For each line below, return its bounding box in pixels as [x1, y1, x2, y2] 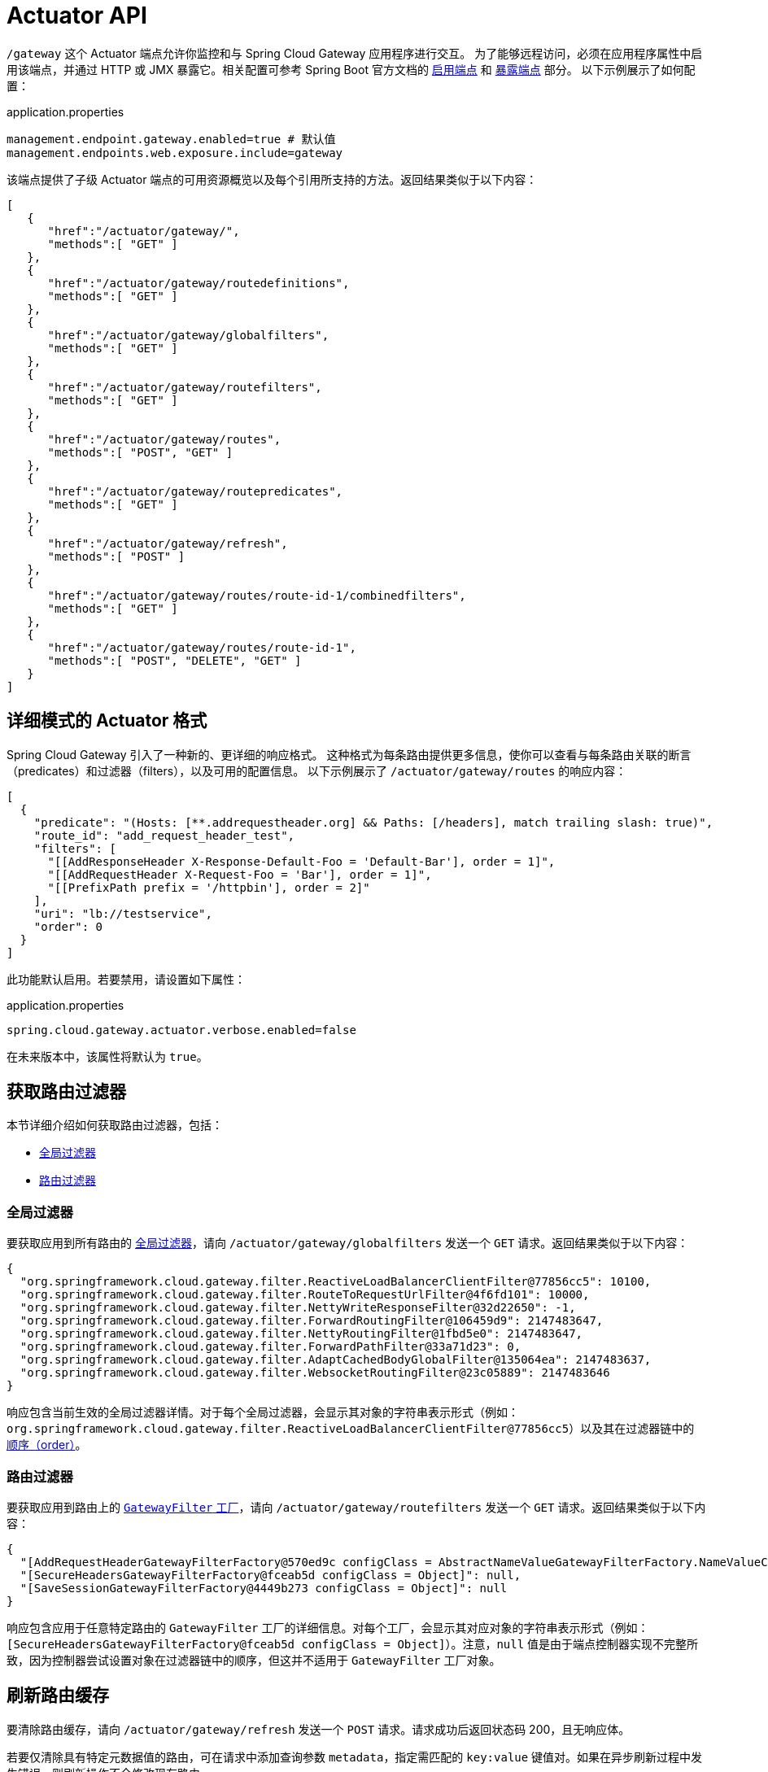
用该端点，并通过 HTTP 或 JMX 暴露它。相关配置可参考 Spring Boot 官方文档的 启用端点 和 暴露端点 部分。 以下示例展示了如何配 [7, 62, 696, 76]
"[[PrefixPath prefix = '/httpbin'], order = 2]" [47, 880, 370, 894]
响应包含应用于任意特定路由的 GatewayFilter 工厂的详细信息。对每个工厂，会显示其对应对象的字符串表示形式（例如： [7, 1620, 649, 1635]
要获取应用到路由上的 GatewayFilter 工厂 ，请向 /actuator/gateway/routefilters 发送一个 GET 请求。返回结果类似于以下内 [7, 1499, 706, 1514]
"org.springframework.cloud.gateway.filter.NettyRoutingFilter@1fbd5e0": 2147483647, [20, 1327, 583, 1341]
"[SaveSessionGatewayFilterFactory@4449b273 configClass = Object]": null [20, 1581, 508, 1595]
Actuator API [7, 2, 147, 29]
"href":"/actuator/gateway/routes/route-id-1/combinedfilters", [47, 588, 466, 602]
